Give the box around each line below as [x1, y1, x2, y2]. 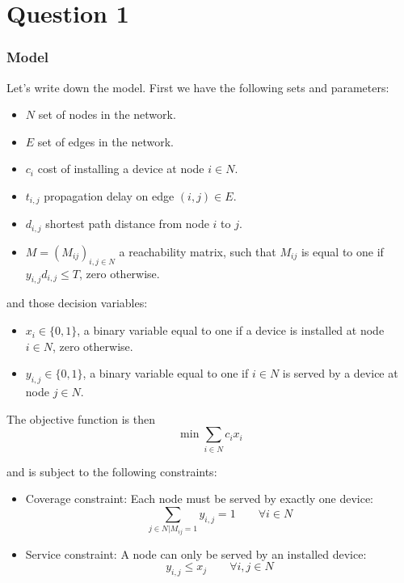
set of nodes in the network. [38, 106, 176, 123]
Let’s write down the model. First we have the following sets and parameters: [6, 78, 389, 95]
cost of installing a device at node [37, 160, 204, 177]
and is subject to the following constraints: [6, 463, 217, 479]
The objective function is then [6, 410, 156, 427]
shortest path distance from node [45, 215, 209, 232]
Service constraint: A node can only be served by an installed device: [25, 545, 367, 562]
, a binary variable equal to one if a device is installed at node [77, 322, 385, 339]
